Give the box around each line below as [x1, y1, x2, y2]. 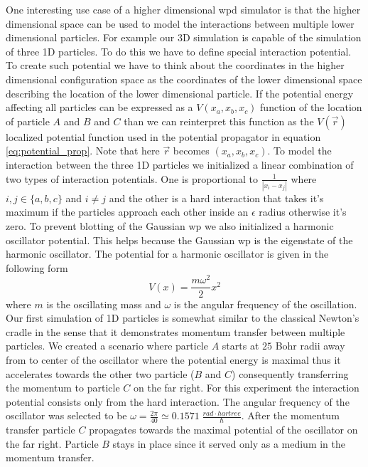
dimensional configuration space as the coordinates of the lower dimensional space [6, 71, 362, 86]
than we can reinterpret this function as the [124, 113, 314, 128]
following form [6, 260, 68, 275]
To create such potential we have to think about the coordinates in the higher [6, 58, 345, 73]
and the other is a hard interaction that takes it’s [109, 190, 324, 205]
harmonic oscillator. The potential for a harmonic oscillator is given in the [6, 246, 329, 261]
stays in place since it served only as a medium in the [112, 436, 346, 451]
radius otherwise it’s [259, 204, 347, 219]
